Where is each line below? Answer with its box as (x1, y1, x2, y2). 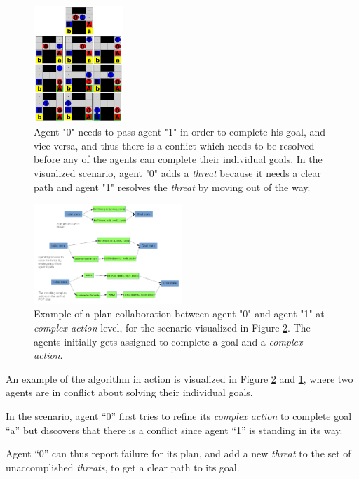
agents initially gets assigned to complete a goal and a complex (34, 334, 303, 348)
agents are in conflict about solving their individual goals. (6, 385, 253, 400)
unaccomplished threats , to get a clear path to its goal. (6, 459, 240, 474)
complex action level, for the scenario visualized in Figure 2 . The (34, 320, 311, 334)
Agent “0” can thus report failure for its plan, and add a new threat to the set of (6, 446, 351, 461)
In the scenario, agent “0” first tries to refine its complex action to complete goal (6, 408, 352, 423)
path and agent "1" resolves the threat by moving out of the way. (34, 179, 311, 194)
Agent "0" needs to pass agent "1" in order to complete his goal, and (34, 124, 326, 139)
